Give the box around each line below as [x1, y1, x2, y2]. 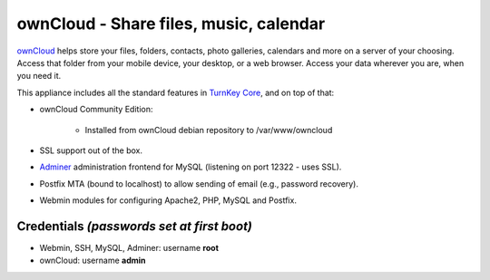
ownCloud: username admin [39, 255, 146, 266]
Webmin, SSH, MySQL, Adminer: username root [39, 242, 220, 253]
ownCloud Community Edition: [39, 104, 153, 115]
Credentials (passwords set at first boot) [16, 218, 253, 234]
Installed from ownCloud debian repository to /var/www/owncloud [84, 124, 333, 135]
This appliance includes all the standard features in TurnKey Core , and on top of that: [16, 87, 335, 98]
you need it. [16, 71, 62, 82]
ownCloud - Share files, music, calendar [16, 14, 326, 34]
